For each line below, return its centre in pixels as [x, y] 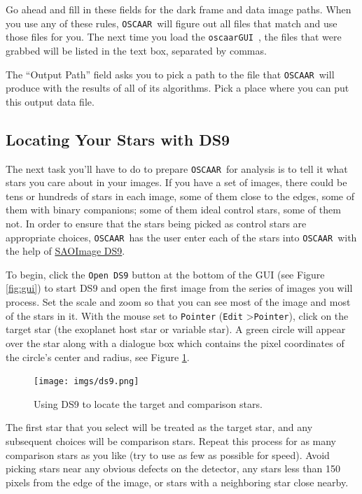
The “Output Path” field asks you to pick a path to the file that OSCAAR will [170, 74]
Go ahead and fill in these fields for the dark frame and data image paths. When [179, 9]
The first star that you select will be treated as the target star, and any [159, 427]
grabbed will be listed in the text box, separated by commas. [136, 50]
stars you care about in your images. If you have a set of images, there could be [176, 182]
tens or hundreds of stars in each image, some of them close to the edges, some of [180, 196]
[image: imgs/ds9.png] [86, 382]
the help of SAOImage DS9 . [65, 251]
